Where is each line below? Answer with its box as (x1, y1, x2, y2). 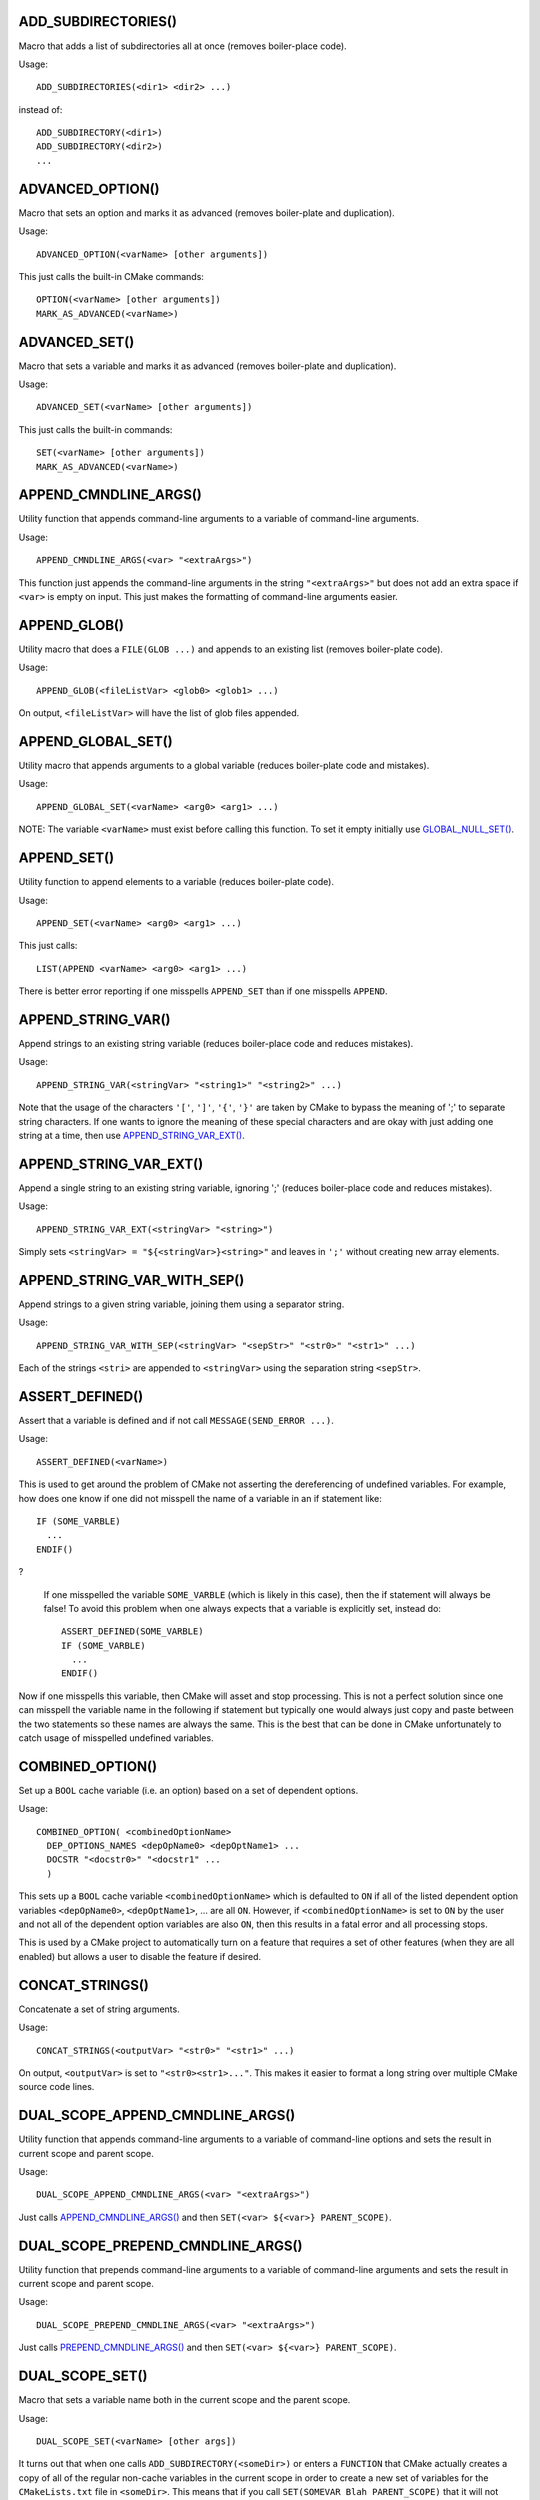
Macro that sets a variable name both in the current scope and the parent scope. (18, 2394, 351, 2406)
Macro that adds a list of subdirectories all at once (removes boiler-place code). (18, 40, 347, 52)
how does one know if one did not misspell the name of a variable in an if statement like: (18, 1492, 382, 1504)
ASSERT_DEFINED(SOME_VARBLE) (61, 1626, 204, 1637)
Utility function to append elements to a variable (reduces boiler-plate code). (18, 876, 335, 888)
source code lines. (18, 2081, 95, 2093)
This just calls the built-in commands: (18, 423, 173, 435)
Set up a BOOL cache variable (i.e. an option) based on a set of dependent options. (18, 1784, 359, 1796)
